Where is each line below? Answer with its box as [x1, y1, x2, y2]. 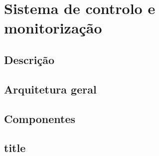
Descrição [4, 51, 55, 67]
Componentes [4, 110, 76, 126]
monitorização [4, 17, 102, 38]
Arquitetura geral [4, 81, 97, 96]
